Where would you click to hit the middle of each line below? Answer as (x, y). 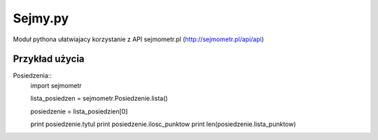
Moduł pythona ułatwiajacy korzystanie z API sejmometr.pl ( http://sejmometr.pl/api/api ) (139, 39)
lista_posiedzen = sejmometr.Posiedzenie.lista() (99, 99)
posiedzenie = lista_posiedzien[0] (79, 111)
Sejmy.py (41, 18)
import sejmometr (56, 85)
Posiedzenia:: (33, 76)
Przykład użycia (49, 59)
